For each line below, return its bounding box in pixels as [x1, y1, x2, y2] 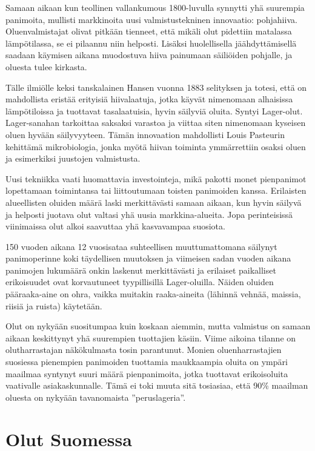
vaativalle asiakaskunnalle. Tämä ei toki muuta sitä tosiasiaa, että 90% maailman [5, 379, 308, 392]
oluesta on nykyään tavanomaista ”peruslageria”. [5, 390, 186, 403]
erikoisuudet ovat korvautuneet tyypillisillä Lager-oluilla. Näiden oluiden [5, 275, 274, 288]
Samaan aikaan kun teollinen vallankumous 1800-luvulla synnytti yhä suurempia [5, 1, 305, 13]
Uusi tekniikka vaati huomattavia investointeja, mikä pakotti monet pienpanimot [5, 172, 307, 185]
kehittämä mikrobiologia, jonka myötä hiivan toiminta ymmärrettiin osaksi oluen [5, 140, 306, 153]
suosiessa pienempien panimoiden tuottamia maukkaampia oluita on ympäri [5, 355, 288, 368]
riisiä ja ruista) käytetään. [5, 299, 102, 312]
